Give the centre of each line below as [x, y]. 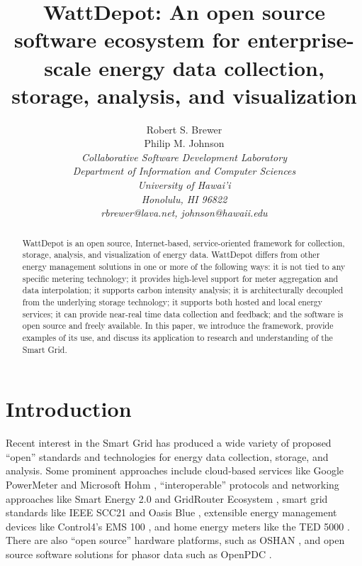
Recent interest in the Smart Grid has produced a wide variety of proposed [169, 443]
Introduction [69, 409]
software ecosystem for [127, 39]
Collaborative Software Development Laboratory [184, 157]
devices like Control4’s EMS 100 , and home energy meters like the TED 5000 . [178, 526]
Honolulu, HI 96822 [184, 198]
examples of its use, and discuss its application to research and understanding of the [177, 337]
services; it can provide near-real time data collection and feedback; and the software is [183, 314]
